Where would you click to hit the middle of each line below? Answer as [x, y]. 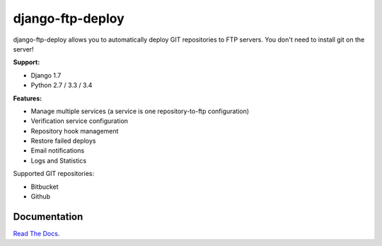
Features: [28, 98]
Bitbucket [45, 187]
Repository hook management [75, 131]
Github [41, 197]
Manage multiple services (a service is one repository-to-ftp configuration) [140, 111]
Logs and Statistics [59, 160]
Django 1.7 [46, 75]
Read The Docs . [36, 233]
